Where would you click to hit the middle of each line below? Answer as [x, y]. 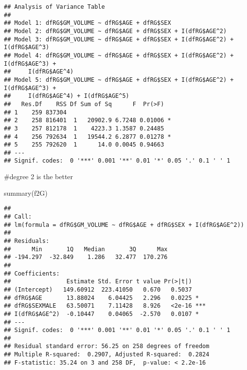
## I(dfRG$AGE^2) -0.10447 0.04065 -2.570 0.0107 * [101, 314]
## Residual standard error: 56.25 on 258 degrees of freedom [107, 346]
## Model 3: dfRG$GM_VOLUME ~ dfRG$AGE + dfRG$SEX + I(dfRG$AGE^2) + [119, 39]
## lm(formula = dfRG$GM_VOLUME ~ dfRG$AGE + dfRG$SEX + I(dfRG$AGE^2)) [124, 225]
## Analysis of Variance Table [54, 7]
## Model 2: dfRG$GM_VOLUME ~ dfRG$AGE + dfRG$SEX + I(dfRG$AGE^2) [115, 31]
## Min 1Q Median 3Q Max [86, 249]
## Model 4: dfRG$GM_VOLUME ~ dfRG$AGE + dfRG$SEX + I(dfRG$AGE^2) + [119, 55]
